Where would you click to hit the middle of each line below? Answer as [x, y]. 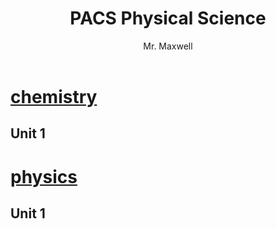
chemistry [54, 96]
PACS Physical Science [168, 18]
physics [44, 176]
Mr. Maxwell [168, 46]
